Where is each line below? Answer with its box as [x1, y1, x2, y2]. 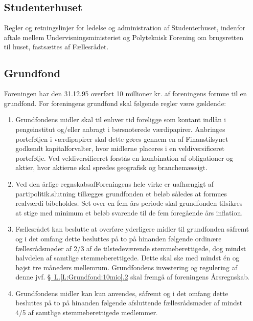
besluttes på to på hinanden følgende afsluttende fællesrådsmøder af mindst [15, 298, 243, 308]
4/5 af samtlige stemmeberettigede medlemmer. [15, 307, 158, 318]
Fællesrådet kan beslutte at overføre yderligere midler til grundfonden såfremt [15, 224, 249, 234]
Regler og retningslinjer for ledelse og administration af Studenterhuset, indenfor [4, 22, 246, 33]
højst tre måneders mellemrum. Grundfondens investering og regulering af [15, 262, 237, 272]
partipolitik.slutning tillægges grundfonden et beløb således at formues [15, 188, 227, 198]
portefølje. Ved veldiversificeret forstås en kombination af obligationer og [15, 152, 233, 163]
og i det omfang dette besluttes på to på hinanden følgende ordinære [15, 233, 222, 243]
